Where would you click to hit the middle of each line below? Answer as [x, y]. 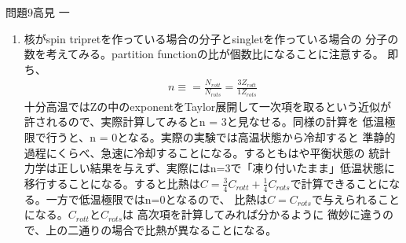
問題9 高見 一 [38, 12]
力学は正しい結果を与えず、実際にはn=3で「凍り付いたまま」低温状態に [210, 168]
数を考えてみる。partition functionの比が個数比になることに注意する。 [204, 54]
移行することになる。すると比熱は [112, 183]
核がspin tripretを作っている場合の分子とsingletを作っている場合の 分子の [211, 38]
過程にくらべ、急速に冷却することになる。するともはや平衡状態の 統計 [207, 152]
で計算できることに [340, 183]
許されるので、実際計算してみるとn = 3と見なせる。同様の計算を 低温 [204, 121]
